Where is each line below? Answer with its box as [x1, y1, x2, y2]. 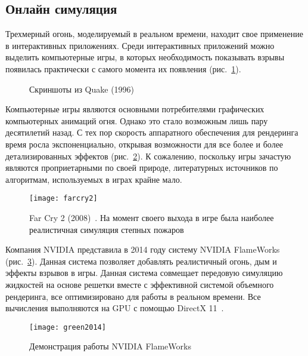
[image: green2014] [29, 323, 106, 332]
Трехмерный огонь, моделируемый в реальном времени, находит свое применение [5, 27, 303, 40]
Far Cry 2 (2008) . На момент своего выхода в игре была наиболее [29, 211, 274, 223]
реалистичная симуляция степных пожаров [29, 223, 184, 235]
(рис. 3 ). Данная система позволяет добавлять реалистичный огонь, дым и [5, 254, 277, 267]
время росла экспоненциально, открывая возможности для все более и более [5, 137, 284, 150]
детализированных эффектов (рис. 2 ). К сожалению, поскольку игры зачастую [5, 149, 291, 162]
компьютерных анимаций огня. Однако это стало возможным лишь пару [5, 114, 268, 127]
